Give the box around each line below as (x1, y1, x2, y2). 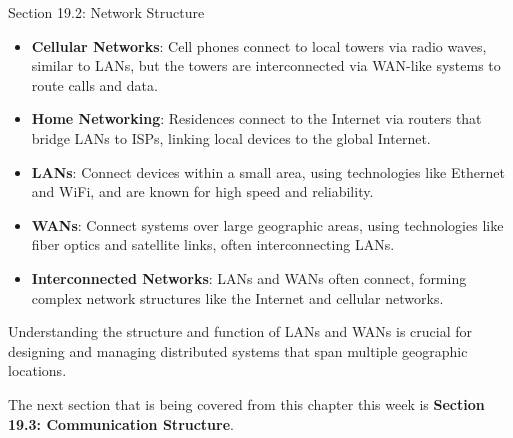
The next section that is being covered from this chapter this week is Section (8, 393, 485, 414)
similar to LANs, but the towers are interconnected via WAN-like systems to (31, 55, 501, 76)
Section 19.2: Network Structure (8, 2, 205, 22)
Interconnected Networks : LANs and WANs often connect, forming (31, 267, 467, 288)
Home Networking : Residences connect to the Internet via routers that (31, 108, 482, 129)
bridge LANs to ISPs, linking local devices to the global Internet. (31, 127, 431, 148)
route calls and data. (31, 74, 158, 95)
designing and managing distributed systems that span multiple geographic (8, 340, 468, 361)
